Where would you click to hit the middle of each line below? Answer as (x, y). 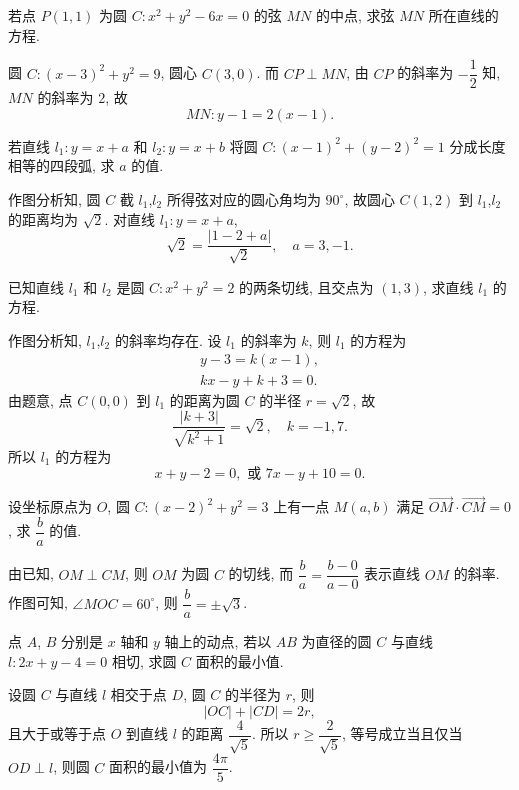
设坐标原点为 (50, 506)
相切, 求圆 (144, 660)
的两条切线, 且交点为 (306, 286)
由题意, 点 (40, 399)
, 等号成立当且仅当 (402, 733)
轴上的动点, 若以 (218, 641)
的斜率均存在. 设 (168, 339)
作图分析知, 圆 (54, 199)
